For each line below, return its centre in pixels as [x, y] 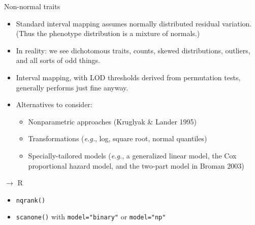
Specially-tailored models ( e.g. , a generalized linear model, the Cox [132, 155]
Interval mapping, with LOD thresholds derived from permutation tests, [128, 77]
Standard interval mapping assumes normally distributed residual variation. [134, 23]
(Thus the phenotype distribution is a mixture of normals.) [108, 33]
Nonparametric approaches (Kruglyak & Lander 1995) [113, 121]
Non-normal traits [32, 6]
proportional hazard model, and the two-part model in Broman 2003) [136, 165]
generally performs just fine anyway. [72, 87]
